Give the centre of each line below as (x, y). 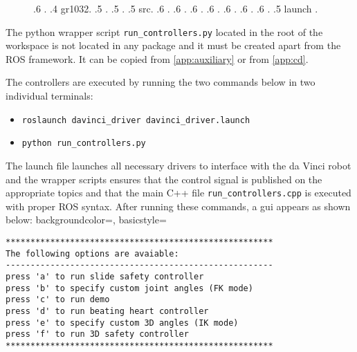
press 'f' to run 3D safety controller (97, 334)
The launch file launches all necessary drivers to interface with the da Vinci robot (178, 165)
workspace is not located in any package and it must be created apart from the (173, 45)
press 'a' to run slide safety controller (105, 276)
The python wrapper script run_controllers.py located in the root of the (164, 31)
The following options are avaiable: (92, 253)
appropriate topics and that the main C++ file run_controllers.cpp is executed (178, 193)
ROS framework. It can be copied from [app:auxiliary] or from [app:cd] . (157, 58)
